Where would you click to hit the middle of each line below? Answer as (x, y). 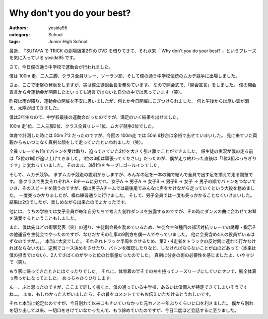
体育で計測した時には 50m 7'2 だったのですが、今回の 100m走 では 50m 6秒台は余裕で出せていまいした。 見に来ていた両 (133, 135)
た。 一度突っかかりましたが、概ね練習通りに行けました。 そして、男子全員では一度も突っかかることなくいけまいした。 (132, 195)
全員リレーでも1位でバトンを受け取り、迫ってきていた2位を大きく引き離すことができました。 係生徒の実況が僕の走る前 (131, 151)
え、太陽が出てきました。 (35, 108)
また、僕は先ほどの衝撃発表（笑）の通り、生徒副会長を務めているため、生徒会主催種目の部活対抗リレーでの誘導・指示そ (133, 227)
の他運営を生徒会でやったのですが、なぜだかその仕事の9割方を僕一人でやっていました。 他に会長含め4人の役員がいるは (132, 234)
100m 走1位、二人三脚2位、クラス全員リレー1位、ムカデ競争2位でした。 (83, 126)
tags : (15, 42)
